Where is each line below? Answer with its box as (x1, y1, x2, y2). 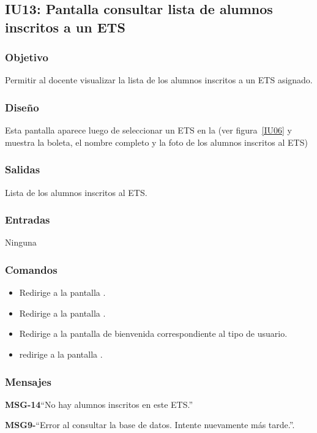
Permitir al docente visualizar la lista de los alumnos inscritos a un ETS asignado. (5, 73, 313, 86)
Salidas (5, 162, 40, 177)
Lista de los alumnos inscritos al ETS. (5, 186, 147, 198)
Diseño (5, 99, 39, 115)
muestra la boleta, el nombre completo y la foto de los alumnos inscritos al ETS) (5, 135, 308, 148)
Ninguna (5, 236, 37, 249)
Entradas (5, 212, 50, 227)
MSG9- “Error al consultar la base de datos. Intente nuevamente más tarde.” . (5, 418, 295, 431)
